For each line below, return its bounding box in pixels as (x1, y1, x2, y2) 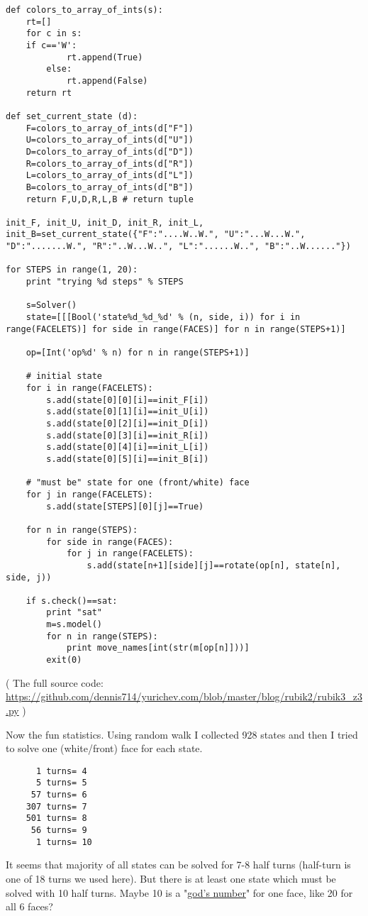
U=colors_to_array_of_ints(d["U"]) (26, 135, 194, 145)
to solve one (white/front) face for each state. (6, 741, 203, 756)
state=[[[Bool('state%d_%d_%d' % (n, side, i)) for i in (26, 312, 301, 323)
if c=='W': (26, 40, 77, 50)
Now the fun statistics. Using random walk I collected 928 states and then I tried (6, 727, 358, 741)
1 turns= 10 (35, 837, 92, 847)
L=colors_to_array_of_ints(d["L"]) (26, 170, 194, 181)
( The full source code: (6, 675, 104, 690)
